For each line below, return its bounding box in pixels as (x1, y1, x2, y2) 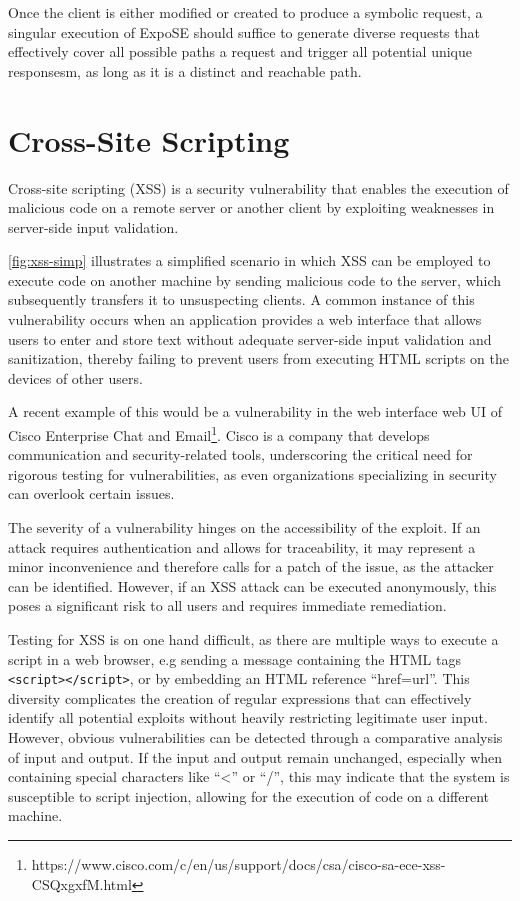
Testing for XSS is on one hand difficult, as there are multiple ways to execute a (8, 629, 499, 650)
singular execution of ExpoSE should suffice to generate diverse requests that (8, 21, 480, 42)
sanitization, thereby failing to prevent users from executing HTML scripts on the (8, 348, 509, 369)
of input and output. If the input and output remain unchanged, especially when (8, 746, 503, 767)
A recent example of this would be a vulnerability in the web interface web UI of (8, 401, 503, 422)
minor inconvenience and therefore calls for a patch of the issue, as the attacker (8, 556, 494, 577)
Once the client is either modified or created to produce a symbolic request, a (8, 2, 483, 22)
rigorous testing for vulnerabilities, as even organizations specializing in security (8, 463, 497, 484)
